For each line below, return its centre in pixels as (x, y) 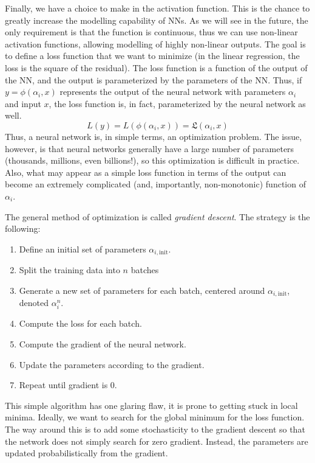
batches (145, 270)
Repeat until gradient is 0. (68, 385)
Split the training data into (69, 270)
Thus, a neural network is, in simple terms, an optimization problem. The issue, (154, 136)
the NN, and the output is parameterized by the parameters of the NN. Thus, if (154, 79)
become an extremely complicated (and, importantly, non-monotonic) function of (155, 184)
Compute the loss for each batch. (80, 323)
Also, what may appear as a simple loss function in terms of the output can (146, 172)
